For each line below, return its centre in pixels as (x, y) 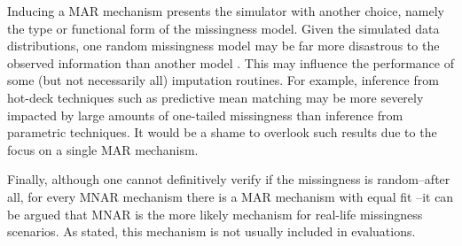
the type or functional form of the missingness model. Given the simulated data (223, 28)
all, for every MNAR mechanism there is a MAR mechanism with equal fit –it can (231, 196)
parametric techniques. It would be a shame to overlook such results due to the (222, 132)
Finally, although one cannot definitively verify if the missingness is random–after (229, 179)
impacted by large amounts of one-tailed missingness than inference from (205, 115)
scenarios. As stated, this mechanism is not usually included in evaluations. (211, 231)
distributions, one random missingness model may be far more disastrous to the (223, 46)
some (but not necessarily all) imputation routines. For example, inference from (223, 80)
